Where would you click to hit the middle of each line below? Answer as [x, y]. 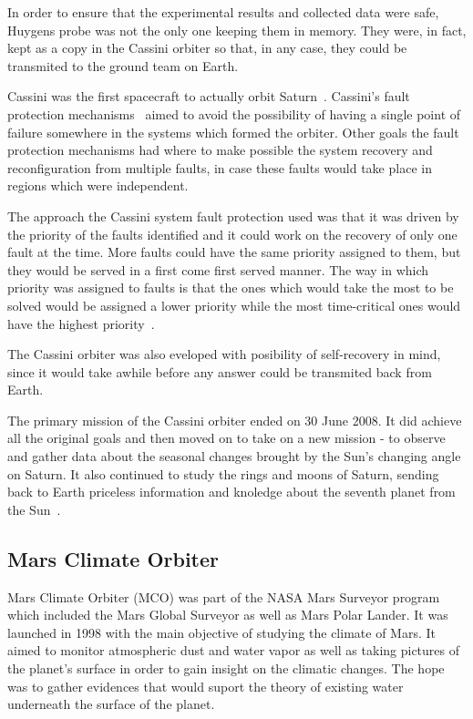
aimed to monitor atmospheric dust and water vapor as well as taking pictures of [234, 650]
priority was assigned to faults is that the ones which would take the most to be [231, 288]
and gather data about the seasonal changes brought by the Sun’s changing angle [234, 456]
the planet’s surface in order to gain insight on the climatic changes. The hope [226, 668]
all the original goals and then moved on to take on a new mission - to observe [226, 438]
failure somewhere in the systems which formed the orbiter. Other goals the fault [233, 132]
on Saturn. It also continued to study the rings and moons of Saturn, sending [223, 473]
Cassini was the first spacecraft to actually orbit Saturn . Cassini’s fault [209, 96]
